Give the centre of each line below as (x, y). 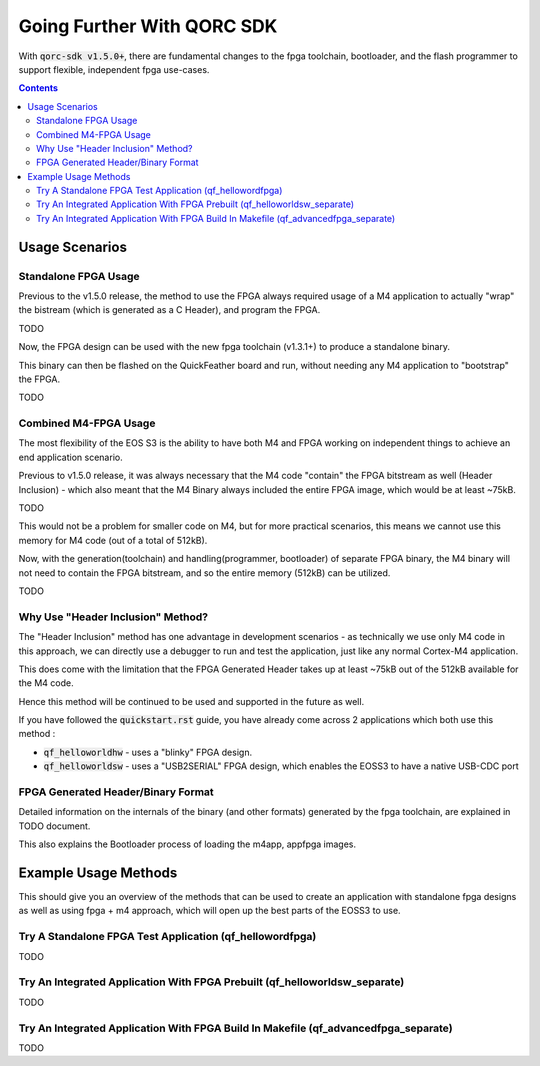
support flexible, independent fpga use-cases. (114, 69)
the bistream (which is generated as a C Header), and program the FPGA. (169, 310)
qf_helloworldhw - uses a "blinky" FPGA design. (148, 752)
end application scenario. (71, 457)
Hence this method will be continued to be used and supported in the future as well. (191, 701)
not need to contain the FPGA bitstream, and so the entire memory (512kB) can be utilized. (204, 572)
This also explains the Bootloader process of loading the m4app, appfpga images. (187, 844)
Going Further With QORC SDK (148, 26)
